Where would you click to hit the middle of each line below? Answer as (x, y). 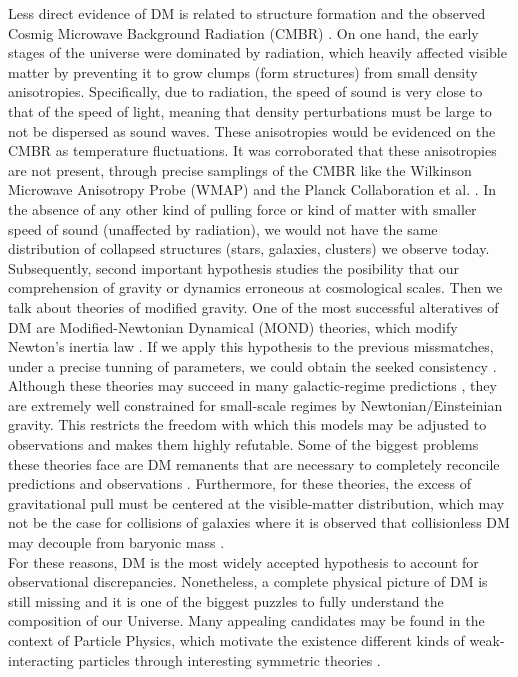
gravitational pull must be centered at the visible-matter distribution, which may (256, 502)
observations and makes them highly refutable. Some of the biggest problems (243, 444)
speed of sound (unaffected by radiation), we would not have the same (223, 228)
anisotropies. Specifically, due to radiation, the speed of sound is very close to (245, 91)
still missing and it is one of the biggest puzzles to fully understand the (226, 600)
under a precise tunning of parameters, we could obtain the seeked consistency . (252, 365)
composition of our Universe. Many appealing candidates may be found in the (246, 620)
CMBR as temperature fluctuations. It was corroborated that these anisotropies (252, 150)
